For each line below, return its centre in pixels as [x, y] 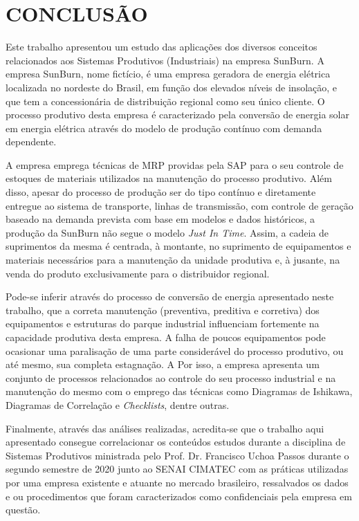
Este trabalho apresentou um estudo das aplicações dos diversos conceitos [162, 47]
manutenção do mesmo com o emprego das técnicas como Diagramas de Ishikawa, [179, 391]
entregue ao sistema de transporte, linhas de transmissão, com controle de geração [179, 205]
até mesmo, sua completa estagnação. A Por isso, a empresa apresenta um [163, 364]
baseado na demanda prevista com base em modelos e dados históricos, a [160, 219]
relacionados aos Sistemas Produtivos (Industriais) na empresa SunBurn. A [165, 60]
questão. [23, 510]
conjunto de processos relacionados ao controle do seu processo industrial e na [171, 377]
